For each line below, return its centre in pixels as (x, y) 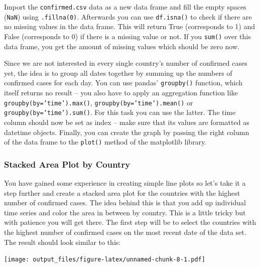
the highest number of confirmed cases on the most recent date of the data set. (125, 232)
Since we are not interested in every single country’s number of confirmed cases (126, 63)
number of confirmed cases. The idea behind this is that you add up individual (125, 203)
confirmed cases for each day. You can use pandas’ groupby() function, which (123, 83)
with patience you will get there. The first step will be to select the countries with (130, 222)
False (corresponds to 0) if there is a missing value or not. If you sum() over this (127, 36)
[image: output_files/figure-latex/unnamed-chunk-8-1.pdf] (105, 260)
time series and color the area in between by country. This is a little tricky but (125, 212)
